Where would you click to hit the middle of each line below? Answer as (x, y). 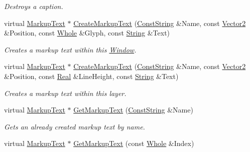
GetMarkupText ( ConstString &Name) (133, 110)
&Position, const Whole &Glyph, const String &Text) (87, 33)
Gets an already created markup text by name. (75, 126)
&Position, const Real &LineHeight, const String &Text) (91, 76)
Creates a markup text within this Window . (70, 49)
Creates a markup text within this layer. (65, 93)
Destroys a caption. (34, 6)
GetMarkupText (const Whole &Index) (134, 143)
